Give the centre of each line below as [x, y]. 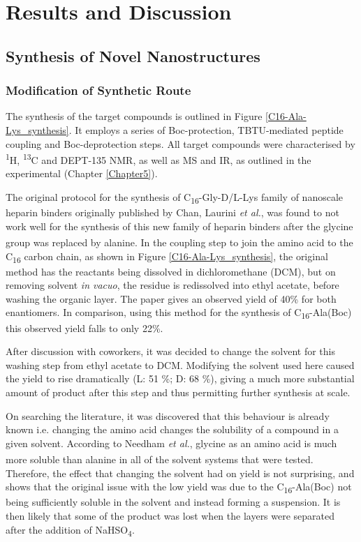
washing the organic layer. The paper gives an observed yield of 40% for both [171, 298]
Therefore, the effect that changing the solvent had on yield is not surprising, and [180, 473]
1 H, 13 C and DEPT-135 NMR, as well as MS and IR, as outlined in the [159, 159]
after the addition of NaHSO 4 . [70, 530]
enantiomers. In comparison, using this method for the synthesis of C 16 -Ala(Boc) [179, 313]
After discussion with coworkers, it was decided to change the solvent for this [170, 351]
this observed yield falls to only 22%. [84, 328]
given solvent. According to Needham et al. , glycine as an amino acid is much [171, 443]
